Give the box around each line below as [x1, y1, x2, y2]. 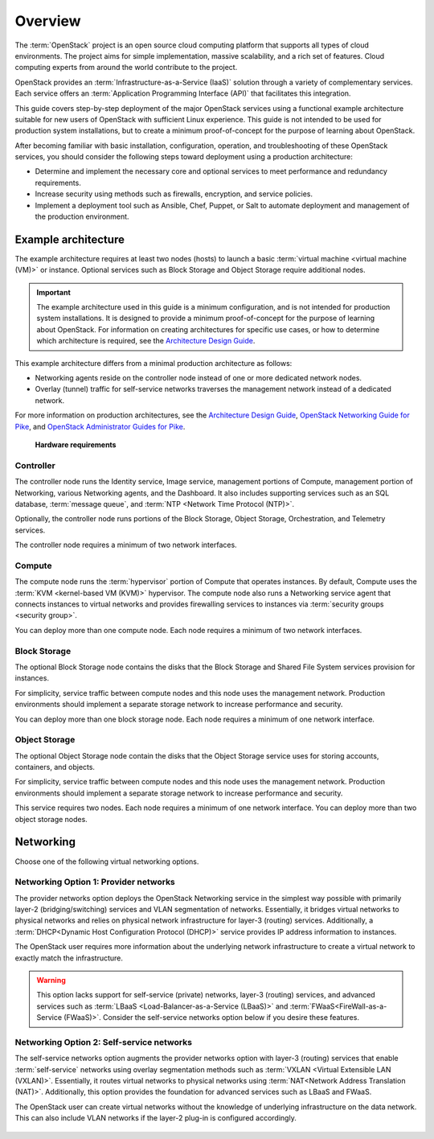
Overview [14, 12, 81, 30]
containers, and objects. [14, 763, 96, 772]
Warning [36, 975, 66, 985]
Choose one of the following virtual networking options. [14, 857, 199, 866]
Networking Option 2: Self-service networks [14, 1036, 193, 1047]
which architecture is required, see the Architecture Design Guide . [36, 336, 256, 346]
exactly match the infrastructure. [14, 953, 124, 963]
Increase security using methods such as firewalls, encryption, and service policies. [35, 189, 313, 199]
